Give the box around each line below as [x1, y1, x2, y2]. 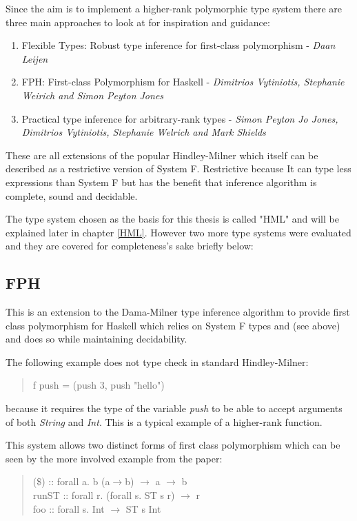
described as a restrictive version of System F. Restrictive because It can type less [6, 161, 351, 176]
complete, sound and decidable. [6, 188, 138, 203]
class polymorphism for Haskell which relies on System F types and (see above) [6, 318, 340, 332]
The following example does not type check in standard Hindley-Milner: [6, 354, 309, 369]
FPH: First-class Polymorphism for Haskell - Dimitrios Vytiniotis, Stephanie [21, 74, 345, 89]
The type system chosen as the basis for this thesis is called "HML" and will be [6, 212, 339, 226]
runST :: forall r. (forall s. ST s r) [32, 488, 175, 502]
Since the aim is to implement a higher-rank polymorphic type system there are [6, 1, 343, 15]
